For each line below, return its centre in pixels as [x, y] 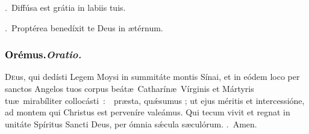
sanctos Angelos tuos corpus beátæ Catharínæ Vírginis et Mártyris [130, 88]
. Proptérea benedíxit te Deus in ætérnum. [84, 27]
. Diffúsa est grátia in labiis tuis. [65, 7]
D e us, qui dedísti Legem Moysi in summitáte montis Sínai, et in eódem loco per [152, 77]
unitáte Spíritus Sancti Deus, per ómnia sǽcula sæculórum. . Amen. [131, 123]
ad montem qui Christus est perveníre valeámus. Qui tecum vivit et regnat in [148, 112]
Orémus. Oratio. [43, 54]
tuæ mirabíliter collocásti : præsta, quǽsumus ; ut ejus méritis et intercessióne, [155, 100]
